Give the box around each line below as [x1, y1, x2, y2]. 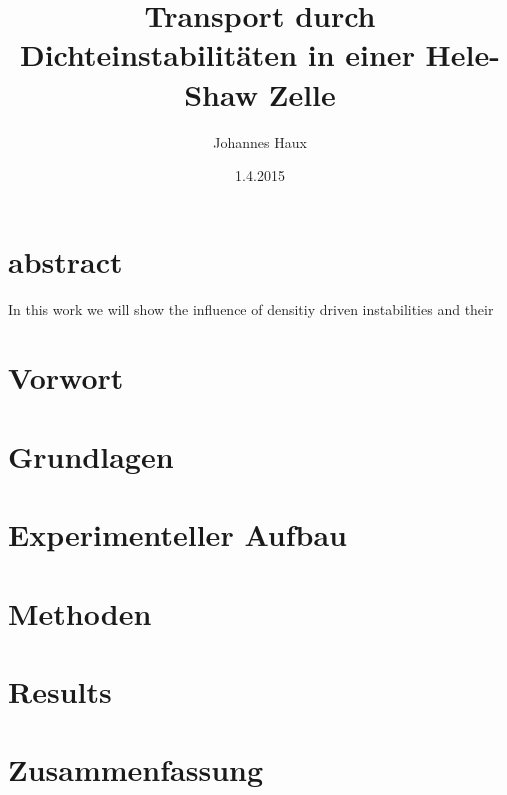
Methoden [8, 592, 152, 633]
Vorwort [8, 357, 124, 398]
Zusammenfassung [8, 749, 264, 790]
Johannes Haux [213, 131, 307, 152]
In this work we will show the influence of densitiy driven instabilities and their [8, 298, 494, 319]
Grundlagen [8, 435, 174, 476]
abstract [8, 240, 123, 281]
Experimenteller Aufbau [8, 514, 347, 555]
